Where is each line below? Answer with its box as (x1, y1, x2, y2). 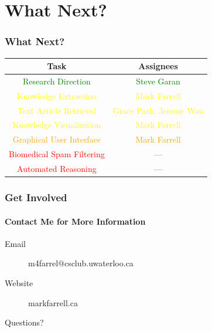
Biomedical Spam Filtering (9, 148, 105, 160)
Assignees (138, 60, 178, 72)
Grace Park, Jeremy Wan (112, 104, 204, 116)
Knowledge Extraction (16, 89, 97, 101)
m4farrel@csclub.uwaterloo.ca (28, 257, 134, 269)
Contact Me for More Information (5, 215, 146, 227)
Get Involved (5, 190, 67, 205)
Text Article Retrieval (17, 104, 96, 116)
